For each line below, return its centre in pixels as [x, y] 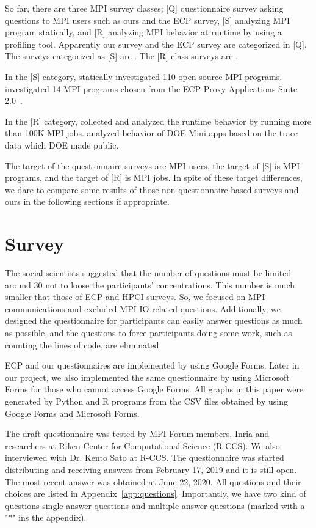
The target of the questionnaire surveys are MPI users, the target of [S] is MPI [153, 165]
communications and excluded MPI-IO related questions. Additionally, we [143, 308]
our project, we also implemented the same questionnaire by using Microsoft [147, 377]
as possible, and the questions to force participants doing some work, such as [149, 332]
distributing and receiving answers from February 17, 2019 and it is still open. [151, 469]
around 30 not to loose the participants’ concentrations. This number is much [150, 284]
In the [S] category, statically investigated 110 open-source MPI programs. [144, 76]
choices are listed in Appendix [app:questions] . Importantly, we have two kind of [156, 493]
